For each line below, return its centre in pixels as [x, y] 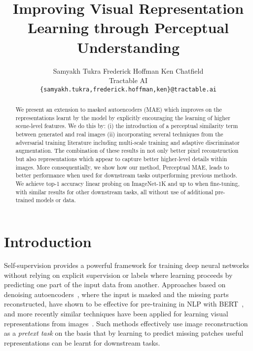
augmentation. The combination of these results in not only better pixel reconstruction [127, 151]
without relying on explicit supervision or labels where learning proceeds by [118, 275]
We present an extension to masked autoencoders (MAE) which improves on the [119, 110]
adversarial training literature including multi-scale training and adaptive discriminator [127, 142]
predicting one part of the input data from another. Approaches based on [115, 285]
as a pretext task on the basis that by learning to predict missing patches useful [124, 333]
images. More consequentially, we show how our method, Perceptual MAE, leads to [122, 167]
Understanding [128, 47]
